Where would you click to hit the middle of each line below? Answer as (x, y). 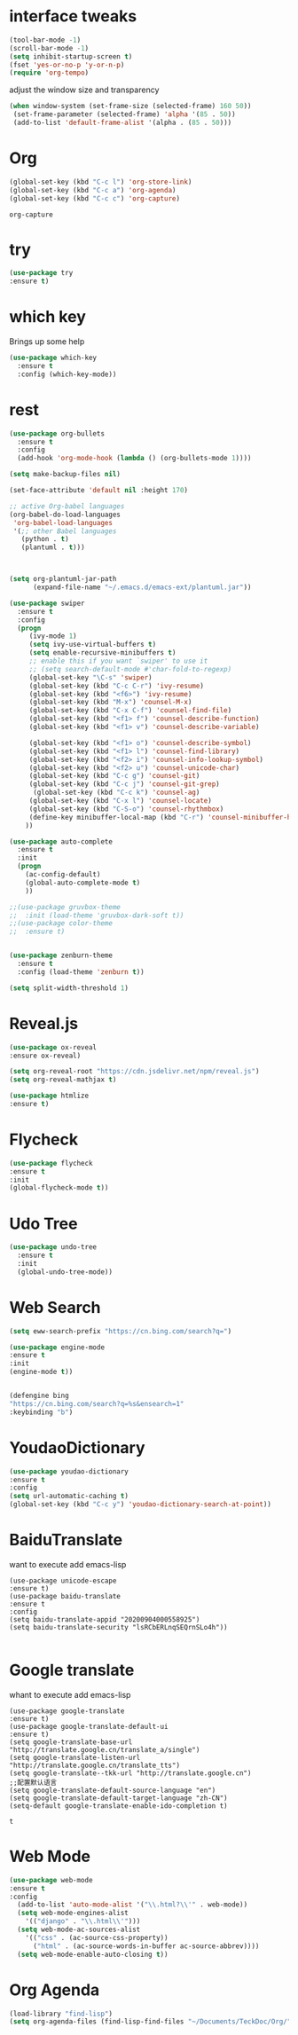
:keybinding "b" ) (41, 1412)
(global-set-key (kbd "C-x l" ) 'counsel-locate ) (121, 801)
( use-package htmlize (49, 1096)
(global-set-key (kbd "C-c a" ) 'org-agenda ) (93, 190)
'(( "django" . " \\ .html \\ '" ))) (83, 1921)
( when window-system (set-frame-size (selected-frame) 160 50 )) (130, 106)
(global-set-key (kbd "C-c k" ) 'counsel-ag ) (116, 793)
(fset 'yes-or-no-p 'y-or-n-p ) (67, 65)
